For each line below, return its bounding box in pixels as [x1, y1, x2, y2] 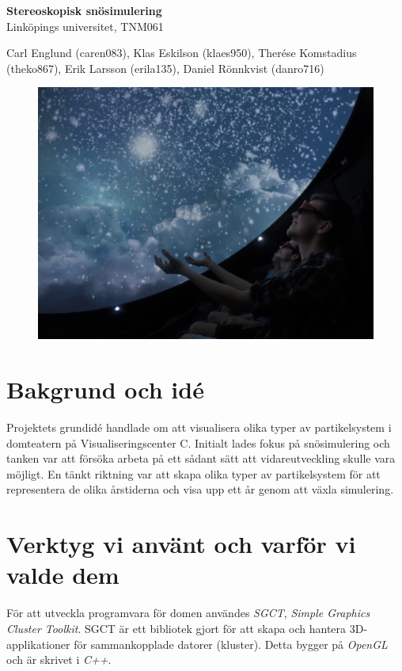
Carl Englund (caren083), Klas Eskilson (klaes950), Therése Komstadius [6, 44, 357, 61]
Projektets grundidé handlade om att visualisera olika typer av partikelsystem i [6, 419, 392, 436]
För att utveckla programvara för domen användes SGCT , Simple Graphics [6, 604, 370, 621]
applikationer [6, 635, 70, 652]
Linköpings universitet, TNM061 [6, 17, 164, 34]
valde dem [6, 559, 119, 591]
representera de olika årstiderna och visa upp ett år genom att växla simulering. [6, 481, 394, 498]
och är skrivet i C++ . [6, 651, 112, 668]
